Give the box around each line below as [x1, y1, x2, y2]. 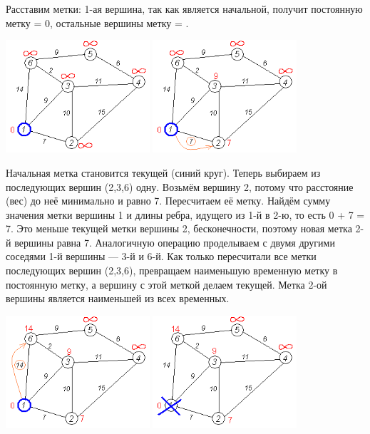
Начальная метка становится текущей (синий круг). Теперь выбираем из [6, 165, 321, 180]
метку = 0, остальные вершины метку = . [6, 15, 189, 30]
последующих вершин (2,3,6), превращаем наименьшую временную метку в [6, 263, 338, 278]
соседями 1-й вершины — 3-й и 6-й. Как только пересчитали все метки [6, 249, 317, 264]
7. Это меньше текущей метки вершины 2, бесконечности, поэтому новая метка [6, 221, 352, 236]
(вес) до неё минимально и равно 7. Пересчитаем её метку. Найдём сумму [6, 193, 331, 208]
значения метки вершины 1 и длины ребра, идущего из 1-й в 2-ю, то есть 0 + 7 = [6, 207, 365, 222]
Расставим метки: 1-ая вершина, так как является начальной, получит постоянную [6, 1, 363, 16]
